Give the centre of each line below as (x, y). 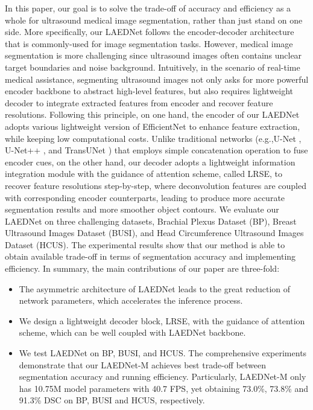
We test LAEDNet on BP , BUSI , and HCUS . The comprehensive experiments (163, 353)
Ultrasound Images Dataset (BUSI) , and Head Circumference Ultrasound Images (154, 233)
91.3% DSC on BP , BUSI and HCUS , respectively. (112, 400)
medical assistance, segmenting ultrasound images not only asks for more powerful (157, 79)
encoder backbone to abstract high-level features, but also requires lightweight (149, 91)
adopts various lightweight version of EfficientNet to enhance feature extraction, (153, 126)
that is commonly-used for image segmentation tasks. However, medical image (149, 43)
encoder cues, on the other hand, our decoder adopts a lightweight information (150, 162)
